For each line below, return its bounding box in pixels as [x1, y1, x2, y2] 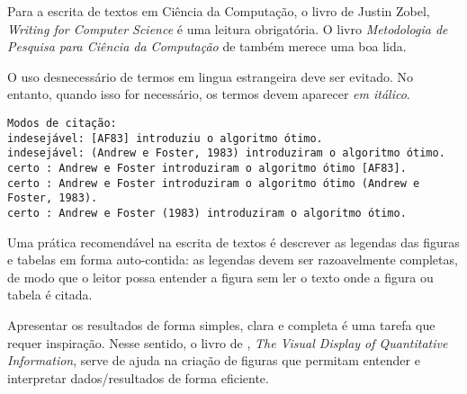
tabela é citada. [7, 285, 93, 304]
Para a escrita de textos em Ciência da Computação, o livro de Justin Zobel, [7, 2, 430, 20]
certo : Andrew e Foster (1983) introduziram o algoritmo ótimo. [7, 206, 407, 219]
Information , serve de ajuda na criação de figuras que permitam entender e [7, 351, 420, 370]
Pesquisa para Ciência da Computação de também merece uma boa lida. [7, 37, 407, 56]
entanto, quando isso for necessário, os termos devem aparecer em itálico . [7, 85, 410, 103]
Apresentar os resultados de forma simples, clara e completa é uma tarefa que [7, 315, 436, 334]
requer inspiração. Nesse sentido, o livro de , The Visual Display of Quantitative [7, 333, 448, 352]
